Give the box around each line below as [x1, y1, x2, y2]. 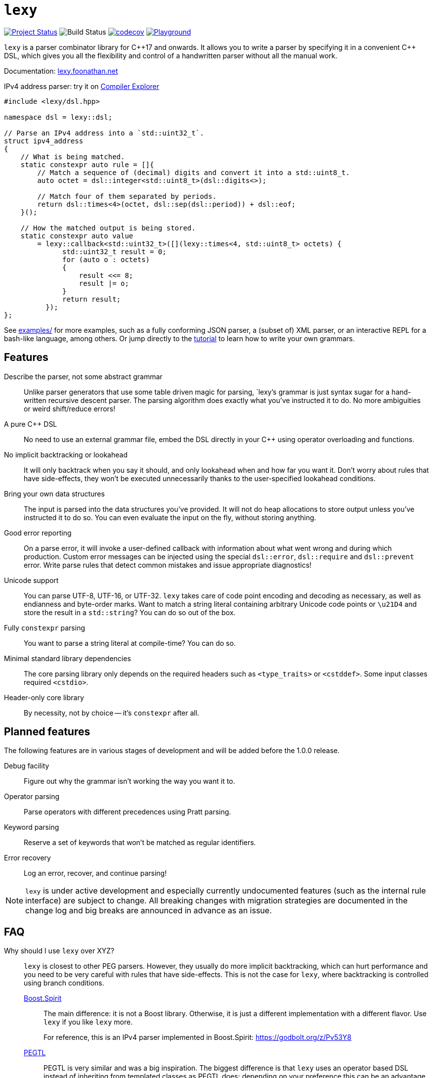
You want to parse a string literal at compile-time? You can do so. [24, 638, 236, 647]
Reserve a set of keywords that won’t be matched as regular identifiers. [24, 838, 256, 847]
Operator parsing [4, 792, 60, 801]
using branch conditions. [24, 979, 104, 988]
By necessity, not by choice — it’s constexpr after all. [24, 708, 200, 717]
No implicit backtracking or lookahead [4, 450, 128, 459]
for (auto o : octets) [62, 255, 150, 264]
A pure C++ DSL [4, 419, 57, 428]
